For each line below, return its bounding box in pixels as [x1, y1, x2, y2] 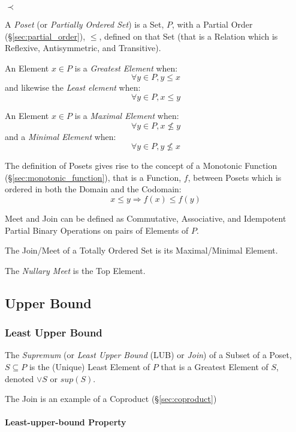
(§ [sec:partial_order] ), [5, 29, 86, 42]
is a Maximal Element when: [74, 109, 179, 121]
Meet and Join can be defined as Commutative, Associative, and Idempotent [5, 211, 286, 224]
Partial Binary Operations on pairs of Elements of [5, 224, 189, 236]
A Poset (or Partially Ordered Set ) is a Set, [5, 18, 164, 30]
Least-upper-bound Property [5, 416, 126, 428]
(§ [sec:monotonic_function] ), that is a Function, [5, 171, 182, 183]
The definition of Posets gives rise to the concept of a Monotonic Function [5, 159, 277, 172]
